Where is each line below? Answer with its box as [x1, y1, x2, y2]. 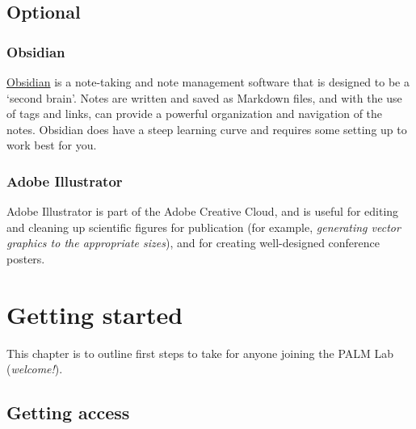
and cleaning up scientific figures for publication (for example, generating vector [6, 218, 401, 235]
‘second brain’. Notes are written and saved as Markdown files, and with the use [6, 89, 402, 106]
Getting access [6, 400, 130, 425]
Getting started [6, 297, 183, 330]
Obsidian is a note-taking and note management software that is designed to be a [6, 74, 410, 90]
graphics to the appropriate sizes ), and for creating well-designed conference [6, 234, 380, 251]
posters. [6, 250, 45, 267]
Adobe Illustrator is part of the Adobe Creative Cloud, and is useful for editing [6, 203, 399, 220]
